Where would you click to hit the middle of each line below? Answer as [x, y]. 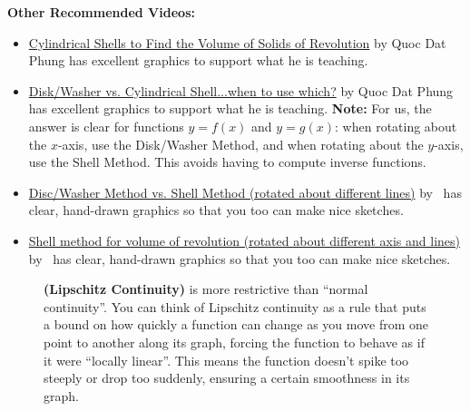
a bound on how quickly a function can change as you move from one [236, 324]
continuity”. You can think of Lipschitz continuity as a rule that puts [235, 306]
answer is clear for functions [106, 126]
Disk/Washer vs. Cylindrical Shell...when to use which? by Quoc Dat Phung [241, 90]
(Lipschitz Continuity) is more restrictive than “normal [206, 289]
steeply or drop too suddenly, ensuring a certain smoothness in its [227, 378]
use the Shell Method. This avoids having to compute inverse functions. [227, 162]
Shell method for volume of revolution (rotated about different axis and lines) [244, 240]
